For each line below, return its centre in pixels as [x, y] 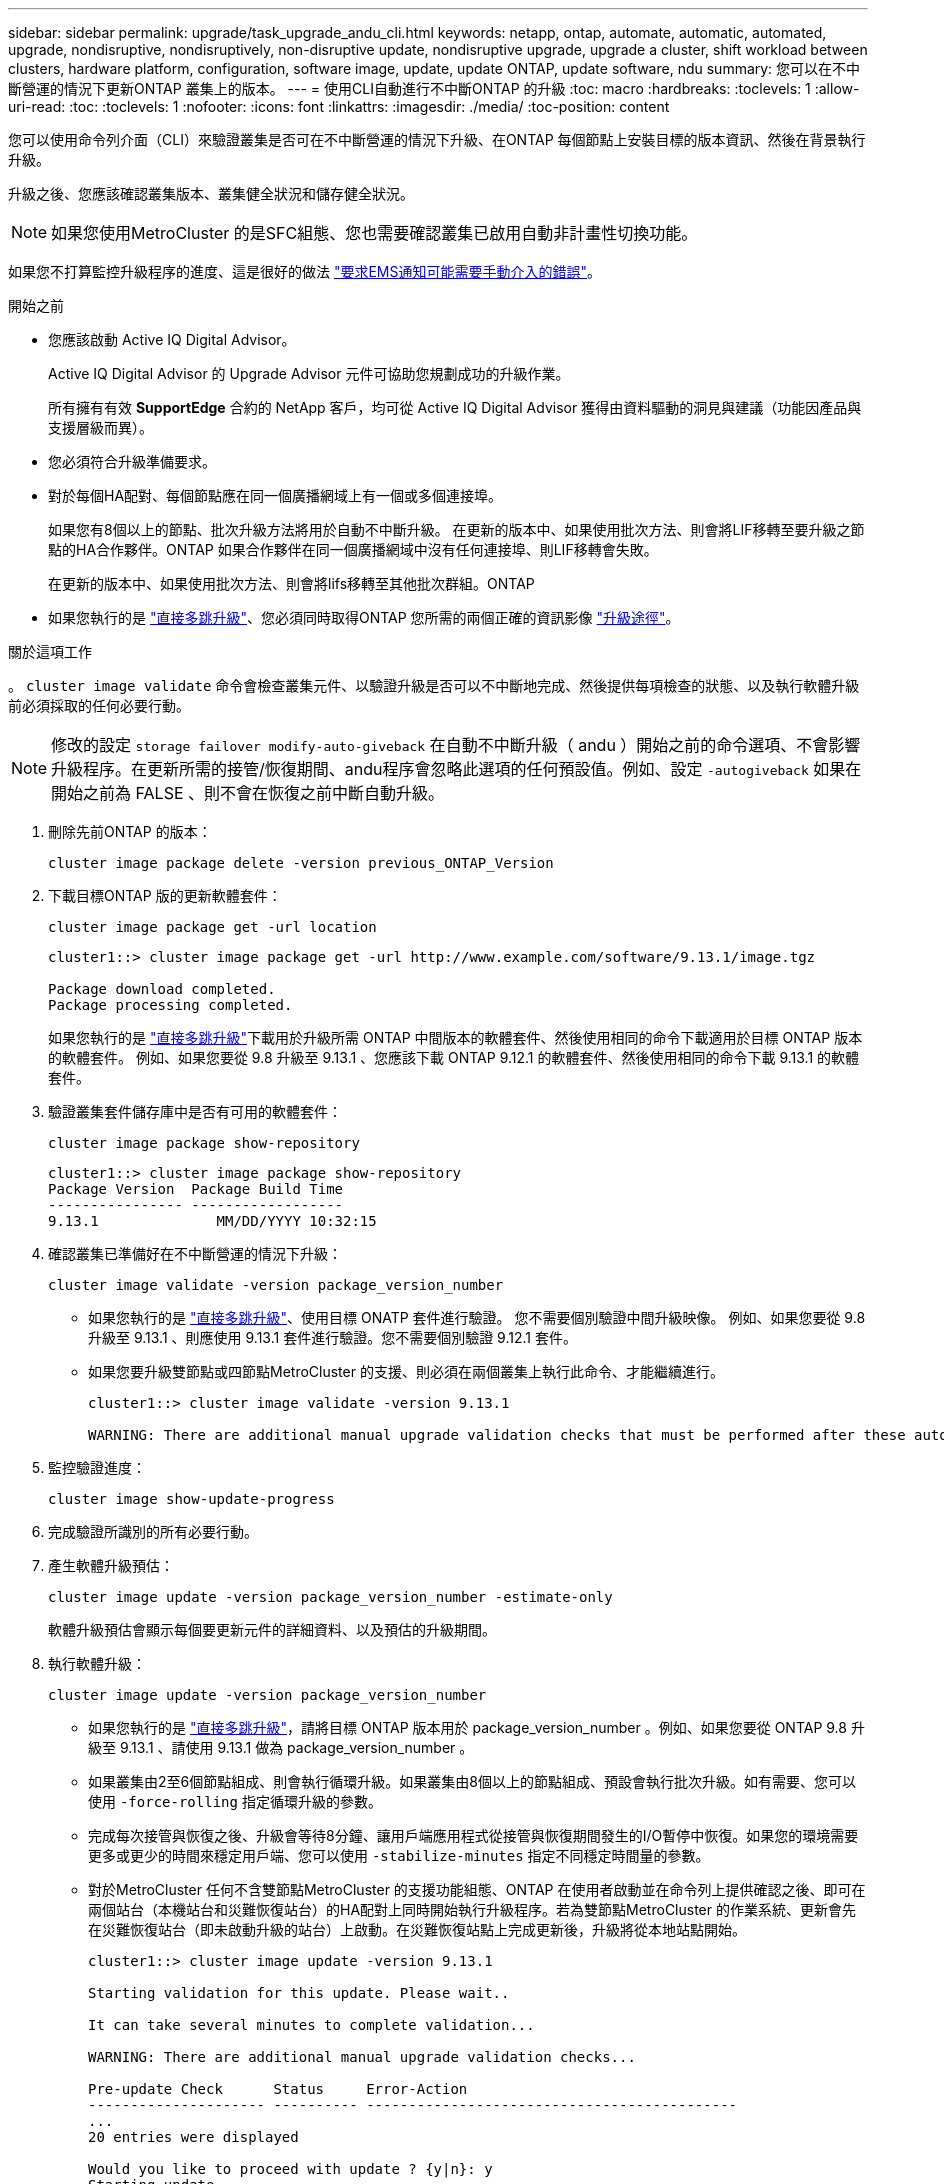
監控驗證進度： [97, 1467]
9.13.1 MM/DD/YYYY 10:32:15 [212, 1221]
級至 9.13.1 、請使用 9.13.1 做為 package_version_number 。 [281, 1747]
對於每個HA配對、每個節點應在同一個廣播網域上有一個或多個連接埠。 [275, 495]
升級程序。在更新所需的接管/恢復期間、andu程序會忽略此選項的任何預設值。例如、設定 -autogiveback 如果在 [456, 769]
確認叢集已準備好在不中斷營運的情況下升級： [195, 1253]
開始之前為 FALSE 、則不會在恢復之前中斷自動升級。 [248, 793]
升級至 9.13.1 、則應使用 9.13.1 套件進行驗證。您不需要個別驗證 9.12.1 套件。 [332, 1337]
